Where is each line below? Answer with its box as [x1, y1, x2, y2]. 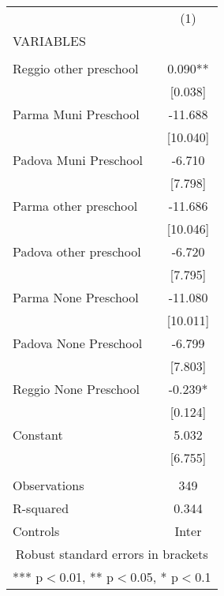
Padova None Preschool [13, 334, 143, 352]
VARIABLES [13, 32, 86, 50]
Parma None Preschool [13, 288, 139, 306]
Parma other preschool [13, 197, 138, 215]
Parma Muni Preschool [13, 105, 140, 123]
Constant [13, 425, 63, 444]
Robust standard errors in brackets [15, 545, 208, 563]
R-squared [13, 499, 69, 517]
